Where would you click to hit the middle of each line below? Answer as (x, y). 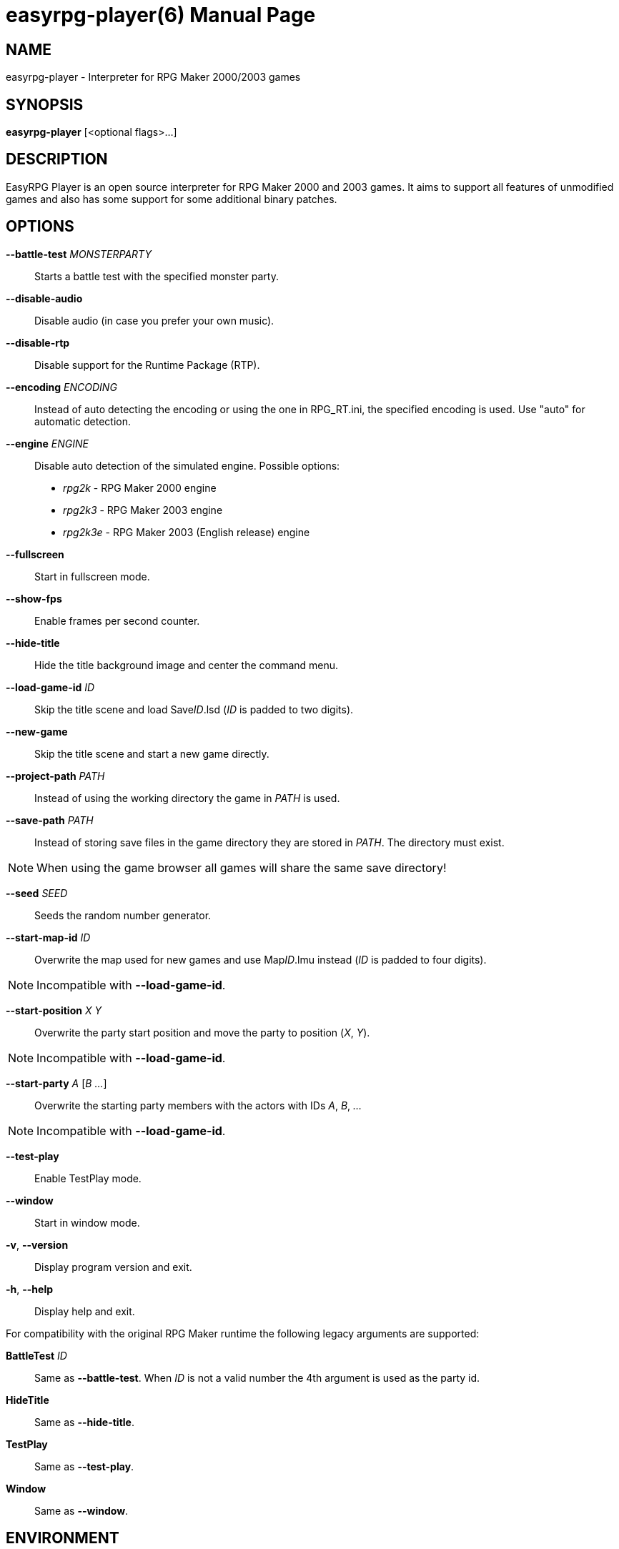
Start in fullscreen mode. (92, 576)
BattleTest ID (36, 1355)
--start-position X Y (54, 1010)
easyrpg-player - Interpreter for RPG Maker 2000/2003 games (153, 77)
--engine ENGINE (47, 443)
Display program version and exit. (113, 1267)
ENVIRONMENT (63, 1538)
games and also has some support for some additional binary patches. (172, 199)
